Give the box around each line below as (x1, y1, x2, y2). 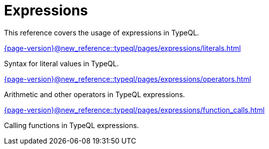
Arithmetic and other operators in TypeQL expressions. (4, 90, 185, 99)
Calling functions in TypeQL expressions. (4, 121, 139, 130)
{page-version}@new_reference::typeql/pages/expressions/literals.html (4, 43, 241, 52)
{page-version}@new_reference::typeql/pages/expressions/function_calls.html (4, 105, 265, 114)
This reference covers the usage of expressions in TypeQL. (4, 28, 199, 37)
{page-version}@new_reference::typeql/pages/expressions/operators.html (4, 74, 251, 83)
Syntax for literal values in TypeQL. (4, 59, 119, 68)
